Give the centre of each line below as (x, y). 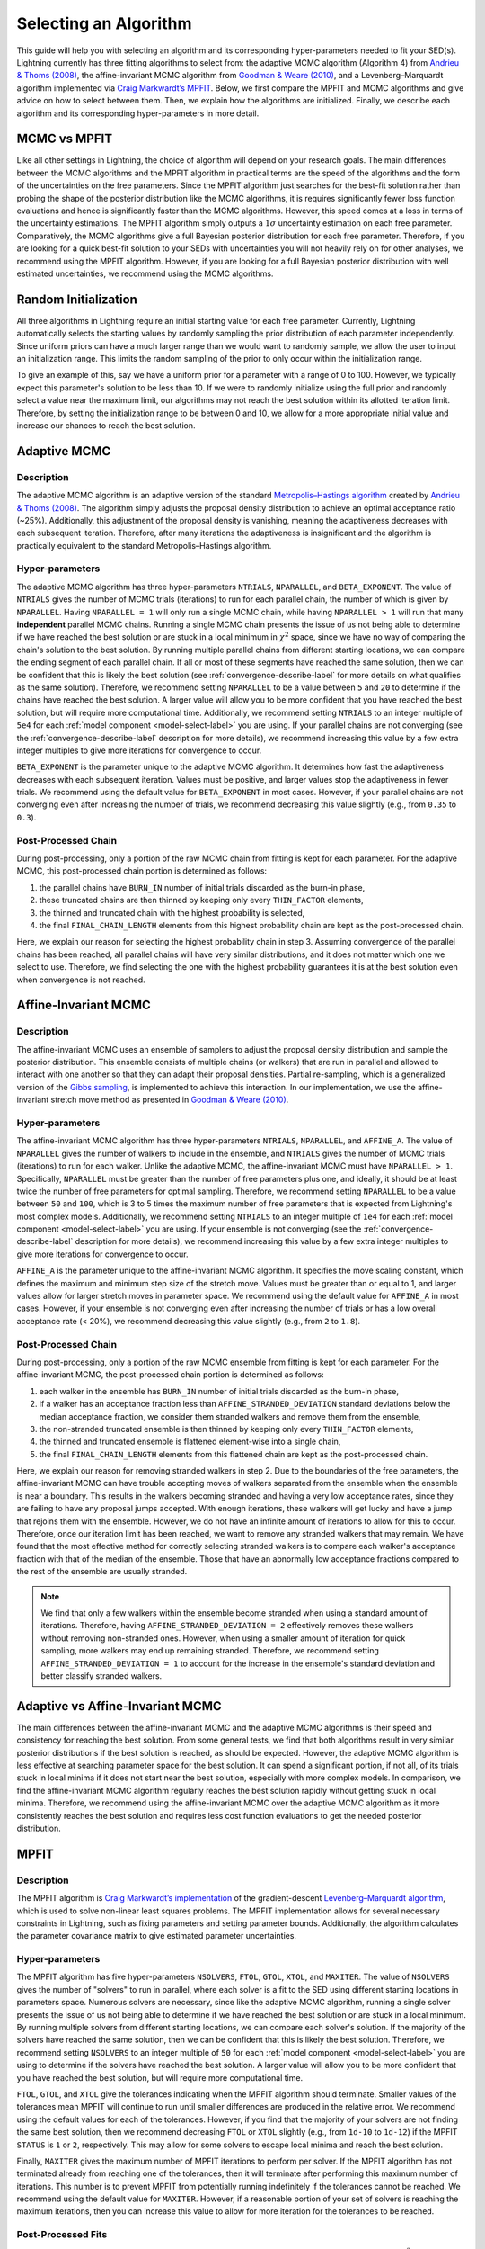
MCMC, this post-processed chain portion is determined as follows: (142, 871)
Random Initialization (77, 299)
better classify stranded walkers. (101, 1676)
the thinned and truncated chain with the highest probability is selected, (172, 912)
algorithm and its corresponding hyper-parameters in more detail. (138, 113)
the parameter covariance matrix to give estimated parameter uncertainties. (156, 1936)
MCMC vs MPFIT (64, 139)
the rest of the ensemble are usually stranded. (102, 1572)
